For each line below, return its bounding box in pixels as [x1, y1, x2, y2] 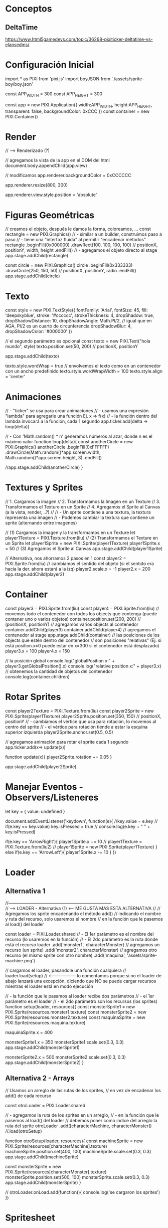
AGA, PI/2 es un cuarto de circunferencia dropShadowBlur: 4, [5, 323, 132, 329]
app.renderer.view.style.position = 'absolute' [5, 192, 97, 198]
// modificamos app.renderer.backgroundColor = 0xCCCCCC [5, 172, 131, 179]
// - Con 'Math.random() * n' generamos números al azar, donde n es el [5, 433, 153, 439]
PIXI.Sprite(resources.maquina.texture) [5, 1020, 86, 1026]
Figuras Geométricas [5, 209, 94, 221]
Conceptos [5, 3, 52, 15]
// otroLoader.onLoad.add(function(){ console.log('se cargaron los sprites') [5, 1189, 160, 1195]
